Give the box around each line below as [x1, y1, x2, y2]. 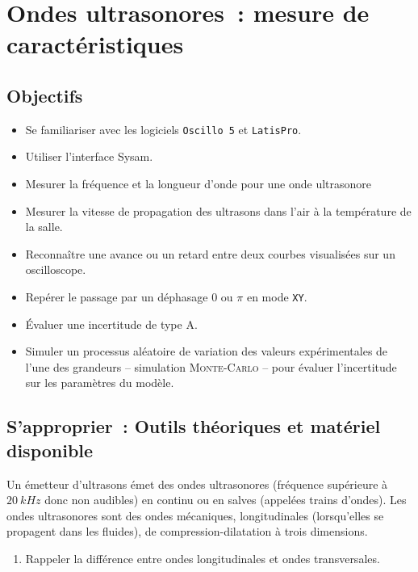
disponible [6, 437, 94, 462]
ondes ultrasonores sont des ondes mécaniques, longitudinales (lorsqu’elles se [6, 507, 384, 524]
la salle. [25, 218, 63, 235]
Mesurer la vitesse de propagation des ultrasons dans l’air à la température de [25, 202, 412, 219]
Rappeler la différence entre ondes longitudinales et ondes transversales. [25, 549, 380, 566]
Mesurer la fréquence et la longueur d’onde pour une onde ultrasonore [25, 175, 372, 192]
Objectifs [6, 82, 83, 107]
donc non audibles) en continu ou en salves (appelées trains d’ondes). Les [44, 491, 407, 508]
